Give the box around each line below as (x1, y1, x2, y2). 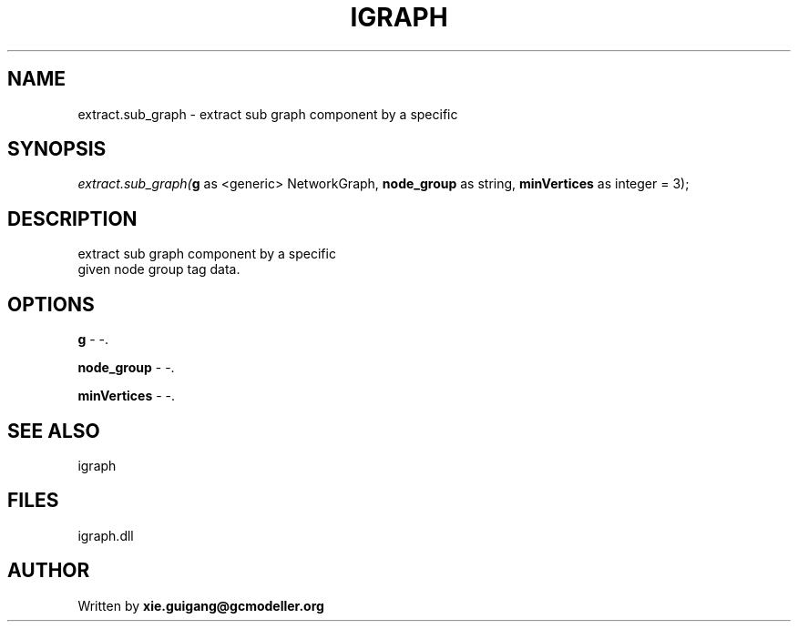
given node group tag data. (77, 261, 240, 278)
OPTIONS (7, 292, 95, 316)
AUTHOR (7, 559, 90, 583)
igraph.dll (77, 527, 134, 543)
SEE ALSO (7, 419, 100, 442)
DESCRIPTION (7, 207, 138, 230)
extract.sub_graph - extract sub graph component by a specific (77, 106, 458, 122)
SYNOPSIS (7, 137, 107, 161)
